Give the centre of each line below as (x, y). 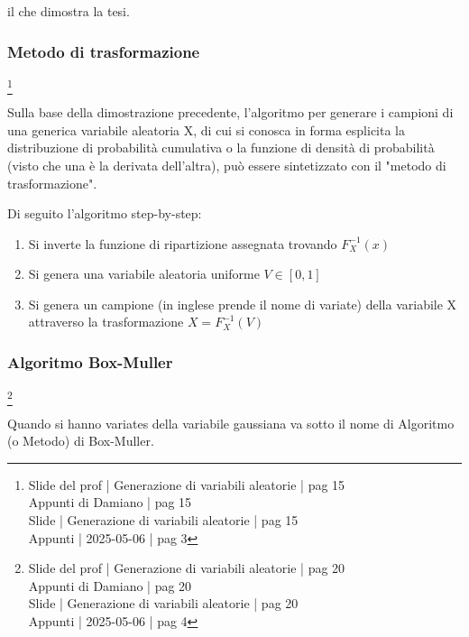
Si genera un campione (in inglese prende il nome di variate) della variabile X (243, 304)
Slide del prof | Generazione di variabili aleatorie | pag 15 (187, 484)
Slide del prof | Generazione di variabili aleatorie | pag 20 (187, 568)
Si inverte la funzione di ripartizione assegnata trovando (183, 243)
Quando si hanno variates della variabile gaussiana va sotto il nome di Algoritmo (231, 423)
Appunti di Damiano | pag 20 (110, 585)
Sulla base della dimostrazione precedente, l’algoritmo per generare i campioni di (230, 112)
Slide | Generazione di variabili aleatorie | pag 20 (163, 603)
